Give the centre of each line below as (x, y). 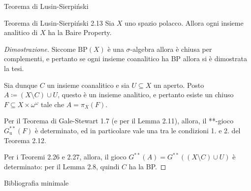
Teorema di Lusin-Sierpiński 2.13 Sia (59, 22)
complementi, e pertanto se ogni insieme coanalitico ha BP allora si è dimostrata (125, 58)
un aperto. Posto (179, 85)
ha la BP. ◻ (147, 166)
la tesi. (14, 68)
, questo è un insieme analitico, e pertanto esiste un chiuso (146, 95)
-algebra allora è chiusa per (171, 49)
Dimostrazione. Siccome (40, 49)
